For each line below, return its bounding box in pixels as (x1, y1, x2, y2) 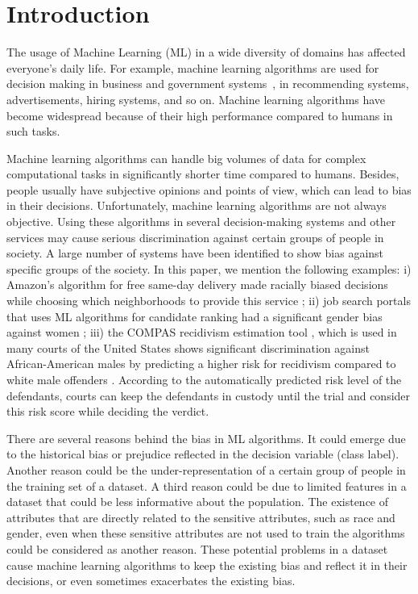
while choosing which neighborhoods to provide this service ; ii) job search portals (6, 292, 411, 309)
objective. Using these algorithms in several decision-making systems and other (6, 213, 396, 230)
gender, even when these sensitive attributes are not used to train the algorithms (6, 525, 405, 542)
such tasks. (6, 123, 60, 140)
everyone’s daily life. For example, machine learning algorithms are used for (6, 59, 379, 76)
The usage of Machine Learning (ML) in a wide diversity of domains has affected (6, 44, 406, 61)
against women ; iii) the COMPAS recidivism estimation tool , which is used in (6, 324, 397, 341)
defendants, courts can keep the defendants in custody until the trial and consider (6, 387, 411, 404)
